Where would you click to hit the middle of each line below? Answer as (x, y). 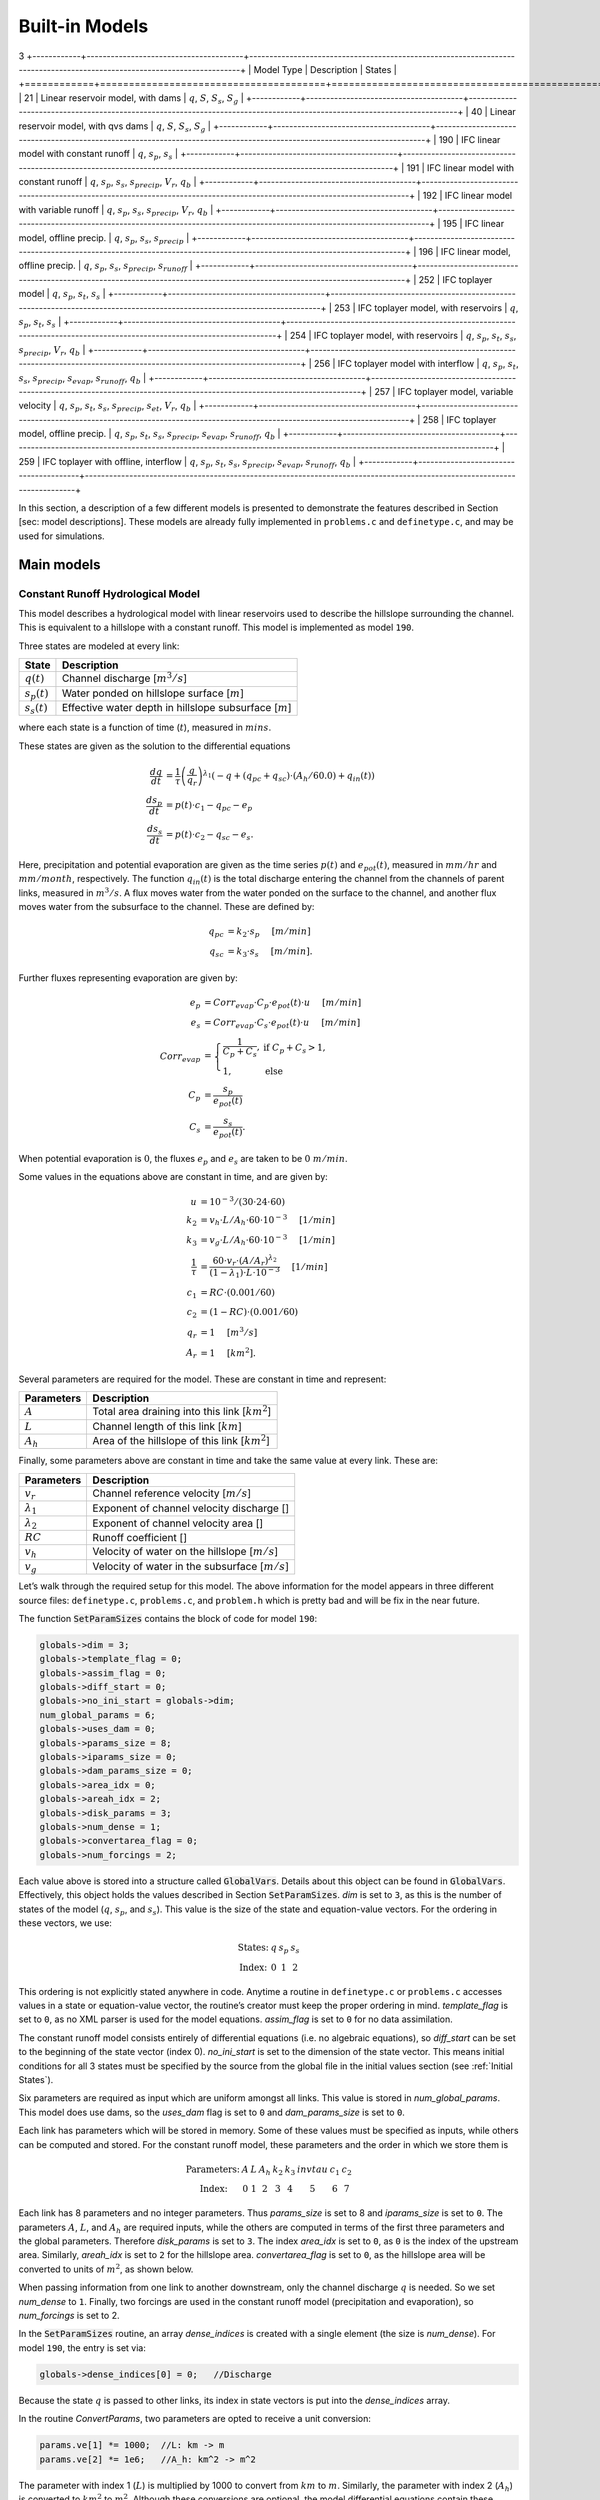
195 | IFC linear (473, 224)
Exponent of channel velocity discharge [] (191, 1508)
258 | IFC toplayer (459, 419)
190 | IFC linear (469, 139)
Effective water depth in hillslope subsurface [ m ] (176, 707)
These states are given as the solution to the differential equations (154, 746)
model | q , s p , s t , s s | (62, 295)
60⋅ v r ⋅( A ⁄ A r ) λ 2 (244, 1261)
